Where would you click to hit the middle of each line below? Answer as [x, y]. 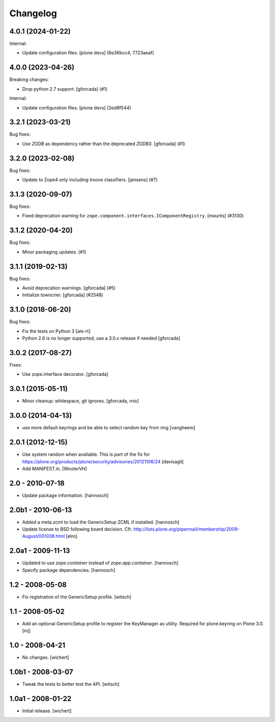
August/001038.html [44, 536]
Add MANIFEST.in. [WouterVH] [55, 468]
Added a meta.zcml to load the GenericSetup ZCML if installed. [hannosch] [101, 522]
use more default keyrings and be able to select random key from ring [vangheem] [109, 428]
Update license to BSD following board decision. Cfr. [77, 529]
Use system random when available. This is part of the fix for [86, 454]
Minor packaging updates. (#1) [54, 252]
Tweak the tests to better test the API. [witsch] [71, 684]
